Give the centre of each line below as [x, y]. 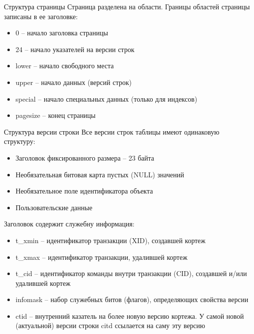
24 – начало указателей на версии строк [75, 49]
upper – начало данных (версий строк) [73, 82]
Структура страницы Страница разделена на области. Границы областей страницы [127, 6]
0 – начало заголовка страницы [62, 33]
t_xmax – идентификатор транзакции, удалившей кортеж [101, 257]
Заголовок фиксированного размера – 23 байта [85, 157]
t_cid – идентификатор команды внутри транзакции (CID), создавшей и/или [131, 273]
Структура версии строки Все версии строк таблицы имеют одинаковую [112, 131]
